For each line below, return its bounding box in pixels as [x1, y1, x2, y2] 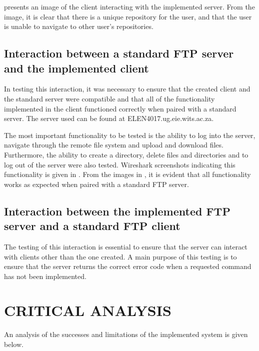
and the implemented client [4, 60, 149, 75]
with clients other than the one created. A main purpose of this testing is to [4, 251, 237, 261]
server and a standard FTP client [4, 218, 180, 233]
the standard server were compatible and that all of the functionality [4, 93, 215, 103]
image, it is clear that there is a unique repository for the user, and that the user [4, 11, 252, 21]
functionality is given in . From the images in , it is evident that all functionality [4, 169, 251, 179]
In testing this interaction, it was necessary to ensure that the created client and [4, 83, 250, 94]
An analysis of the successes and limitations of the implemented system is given [4, 329, 248, 339]
